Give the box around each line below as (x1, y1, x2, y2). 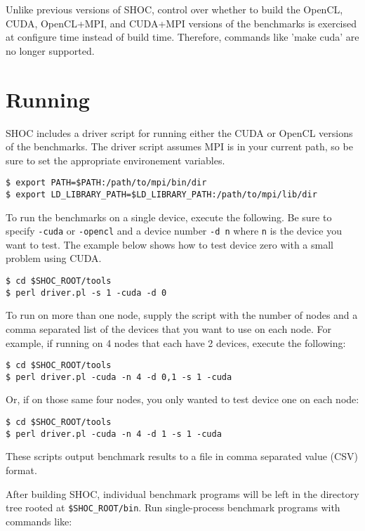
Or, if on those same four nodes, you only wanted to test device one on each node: (6, 392, 359, 407)
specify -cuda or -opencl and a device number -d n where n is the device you (6, 223, 342, 238)
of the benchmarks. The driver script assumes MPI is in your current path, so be (6, 139, 353, 154)
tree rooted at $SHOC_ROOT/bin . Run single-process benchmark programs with (6, 500, 340, 515)
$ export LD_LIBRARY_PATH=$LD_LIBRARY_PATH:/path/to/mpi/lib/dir (6, 189, 317, 199)
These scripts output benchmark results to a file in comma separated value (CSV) (6, 449, 358, 464)
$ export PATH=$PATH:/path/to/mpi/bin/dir (6, 178, 207, 188)
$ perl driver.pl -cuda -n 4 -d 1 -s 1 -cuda (6, 428, 222, 439)
